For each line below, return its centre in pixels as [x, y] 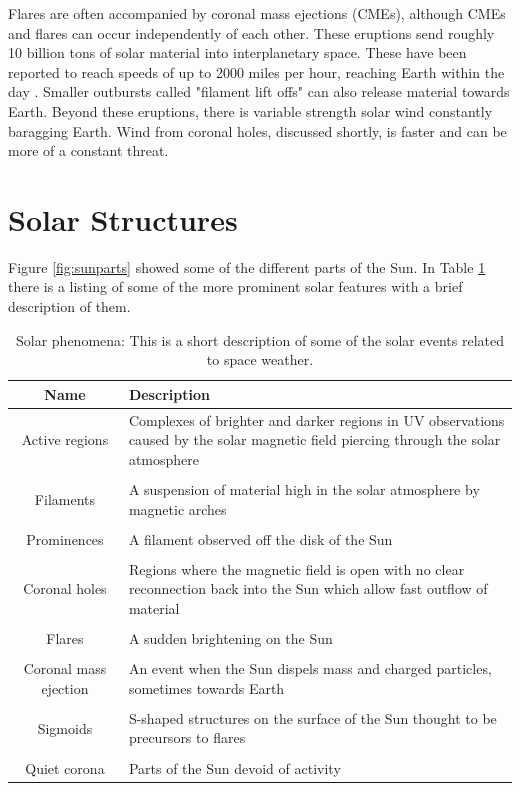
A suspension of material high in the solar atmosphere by [304, 488]
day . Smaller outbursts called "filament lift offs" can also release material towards [259, 91]
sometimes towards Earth [206, 687]
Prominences [65, 538]
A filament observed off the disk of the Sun [260, 538]
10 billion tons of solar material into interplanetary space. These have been [237, 52]
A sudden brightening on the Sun [230, 638]
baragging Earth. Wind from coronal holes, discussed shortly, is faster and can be [257, 130]
